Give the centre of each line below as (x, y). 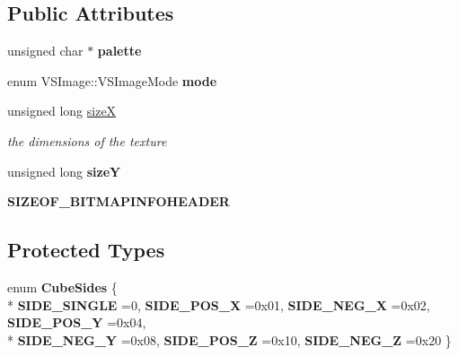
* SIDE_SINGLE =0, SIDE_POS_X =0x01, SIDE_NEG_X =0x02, (219, 304)
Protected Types (86, 250)
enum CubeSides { (62, 287)
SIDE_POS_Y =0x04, (77, 322)
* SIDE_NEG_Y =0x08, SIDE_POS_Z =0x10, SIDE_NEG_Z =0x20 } (229, 339)
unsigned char (45, 51)
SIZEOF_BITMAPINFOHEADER (119, 201)
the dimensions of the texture (87, 140)
